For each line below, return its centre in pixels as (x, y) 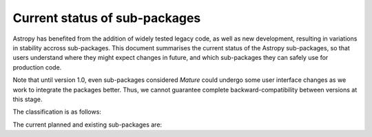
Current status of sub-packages (107, 18)
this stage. (28, 99)
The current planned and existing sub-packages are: (87, 125)
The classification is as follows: (57, 112)
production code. (37, 67)
